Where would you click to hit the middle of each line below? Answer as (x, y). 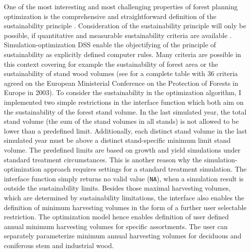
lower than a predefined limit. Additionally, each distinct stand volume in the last (126, 130)
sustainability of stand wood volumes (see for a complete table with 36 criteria (121, 73)
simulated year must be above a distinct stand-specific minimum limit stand (117, 140)
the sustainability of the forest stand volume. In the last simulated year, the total (125, 111)
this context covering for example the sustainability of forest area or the (111, 64)
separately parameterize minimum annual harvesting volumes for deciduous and (123, 236)
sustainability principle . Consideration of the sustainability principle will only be (125, 26)
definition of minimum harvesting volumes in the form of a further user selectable (125, 207)
